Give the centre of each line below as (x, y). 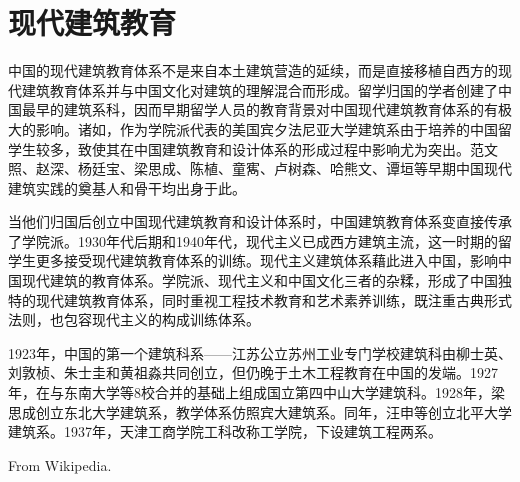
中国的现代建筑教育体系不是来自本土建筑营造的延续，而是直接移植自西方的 (253, 70)
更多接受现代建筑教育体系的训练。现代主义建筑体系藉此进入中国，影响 (266, 260)
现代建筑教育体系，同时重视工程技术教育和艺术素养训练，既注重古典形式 (273, 299)
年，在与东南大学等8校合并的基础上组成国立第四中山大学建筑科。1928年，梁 (256, 392)
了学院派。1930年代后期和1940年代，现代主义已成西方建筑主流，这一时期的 (253, 240)
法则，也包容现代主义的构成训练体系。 (134, 319)
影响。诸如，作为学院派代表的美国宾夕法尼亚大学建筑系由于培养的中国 (266, 128)
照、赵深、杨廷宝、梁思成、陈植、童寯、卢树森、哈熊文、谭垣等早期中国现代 (260, 168)
